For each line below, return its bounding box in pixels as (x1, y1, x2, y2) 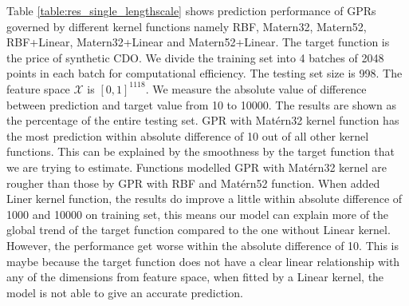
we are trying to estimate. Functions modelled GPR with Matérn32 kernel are (6, 158, 387, 175)
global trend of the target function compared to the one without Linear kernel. (6, 221, 391, 238)
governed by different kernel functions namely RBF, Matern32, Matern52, (6, 18, 367, 34)
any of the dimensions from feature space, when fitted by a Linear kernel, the (6, 268, 384, 285)
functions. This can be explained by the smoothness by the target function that (6, 143, 395, 160)
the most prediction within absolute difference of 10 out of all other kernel (6, 127, 369, 144)
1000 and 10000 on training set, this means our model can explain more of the (6, 205, 389, 222)
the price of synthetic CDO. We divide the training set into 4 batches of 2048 (6, 49, 384, 66)
